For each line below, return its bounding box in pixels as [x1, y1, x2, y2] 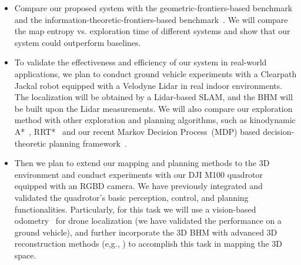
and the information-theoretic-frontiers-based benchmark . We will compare [14, 13, 288, 25]
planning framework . [49, 137, 127, 149]
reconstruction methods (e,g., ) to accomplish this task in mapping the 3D [14, 237, 283, 250]
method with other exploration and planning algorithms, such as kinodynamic [14, 114, 296, 126]
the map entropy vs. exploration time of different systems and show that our [14, 25, 290, 37]
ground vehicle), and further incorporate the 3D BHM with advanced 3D [14, 226, 277, 238]
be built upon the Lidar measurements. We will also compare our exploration [14, 102, 293, 114]
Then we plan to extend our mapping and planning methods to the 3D [14, 157, 270, 169]
